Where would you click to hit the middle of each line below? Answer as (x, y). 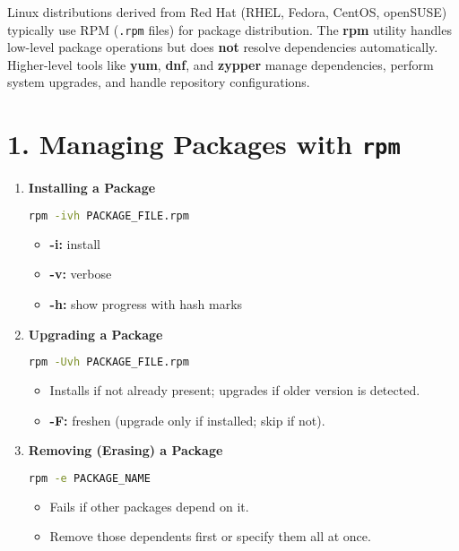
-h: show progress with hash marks (146, 303)
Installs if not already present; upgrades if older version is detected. (235, 390)
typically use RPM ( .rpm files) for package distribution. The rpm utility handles (229, 29)
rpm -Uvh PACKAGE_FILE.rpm (108, 362)
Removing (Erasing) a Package (126, 450)
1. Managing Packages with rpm (204, 144)
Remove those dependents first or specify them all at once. (210, 536)
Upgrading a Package (95, 334)
